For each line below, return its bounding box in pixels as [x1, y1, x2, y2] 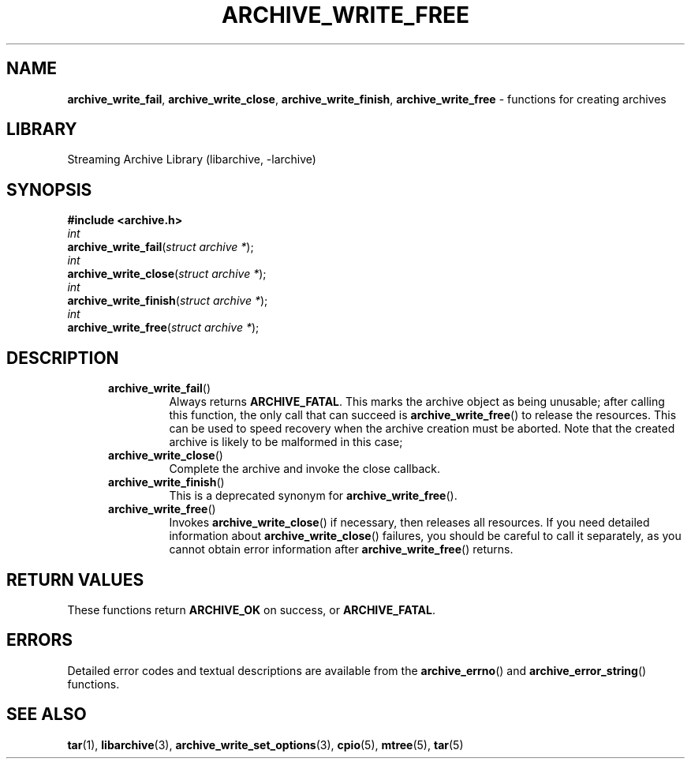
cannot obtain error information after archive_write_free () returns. [169, 542, 514, 557]
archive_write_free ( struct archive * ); [67, 321, 260, 335]
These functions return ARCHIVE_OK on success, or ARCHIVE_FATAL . [67, 602, 436, 617]
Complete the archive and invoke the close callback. [169, 462, 441, 476]
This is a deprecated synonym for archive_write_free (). [169, 489, 458, 503]
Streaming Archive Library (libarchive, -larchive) [67, 152, 316, 167]
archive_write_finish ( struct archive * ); [67, 294, 268, 308]
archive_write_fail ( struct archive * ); [67, 240, 254, 254]
